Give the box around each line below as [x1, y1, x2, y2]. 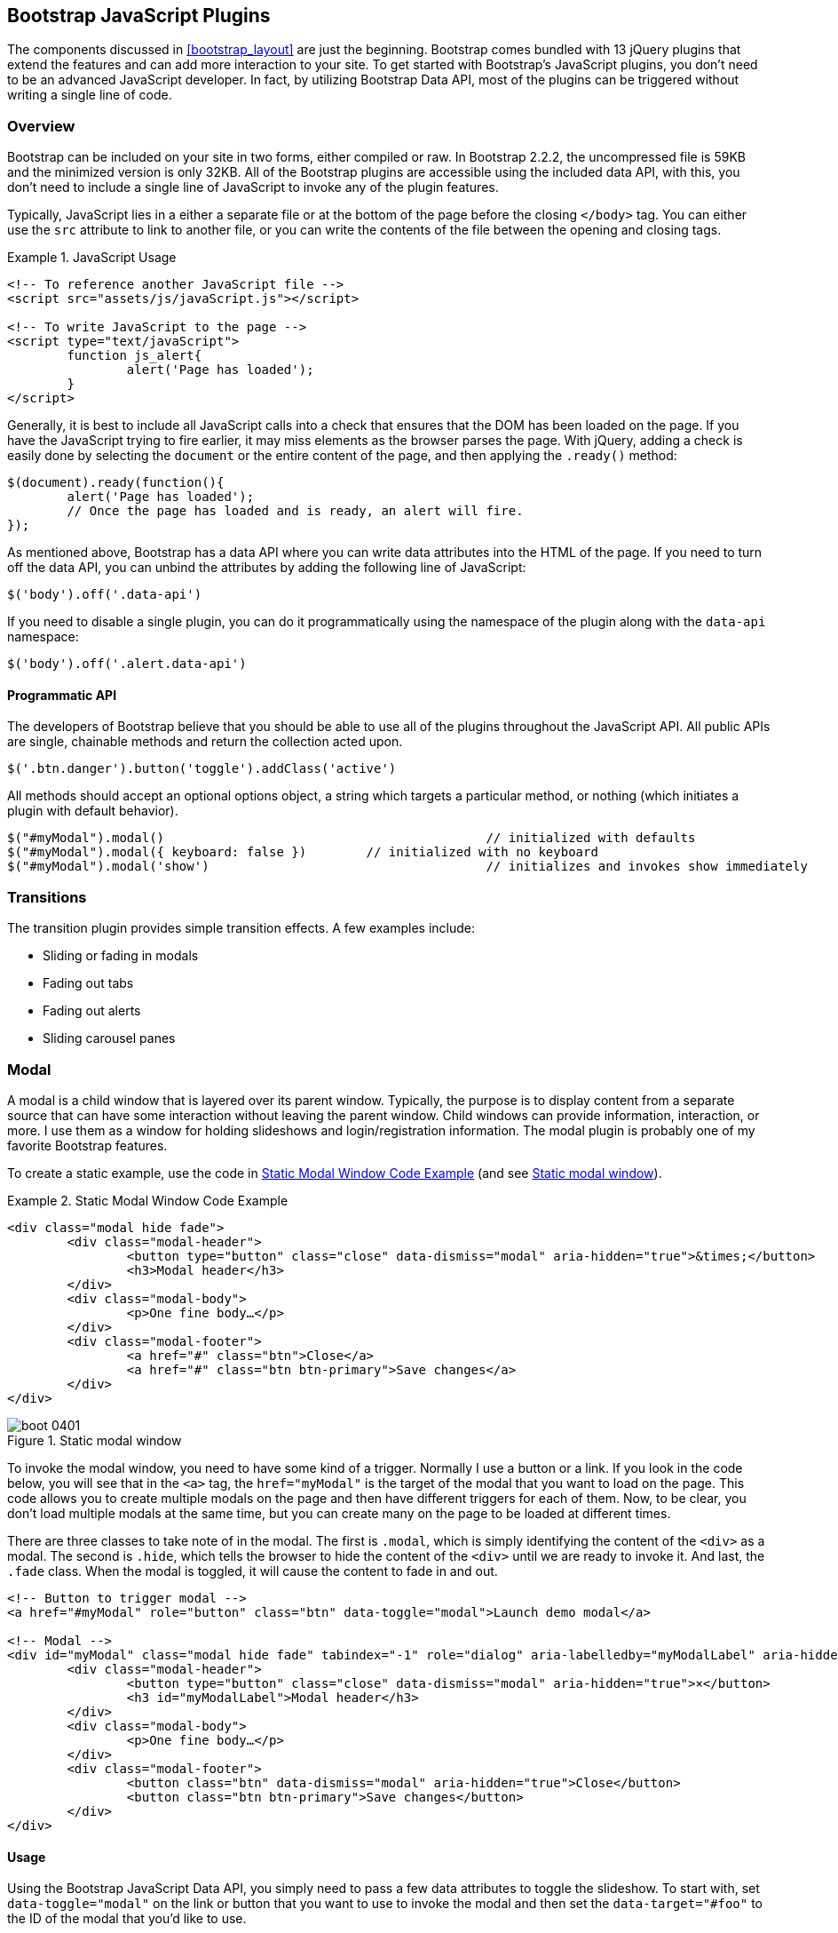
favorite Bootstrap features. [7, 1137, 168, 1153]
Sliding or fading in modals [43, 948, 199, 964]
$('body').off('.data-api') [7, 587, 202, 602]
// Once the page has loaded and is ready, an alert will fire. [67, 504, 524, 519]
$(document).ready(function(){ [7, 475, 225, 490]
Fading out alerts [43, 1003, 141, 1019]
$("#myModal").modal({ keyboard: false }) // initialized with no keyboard [7, 845, 598, 860]
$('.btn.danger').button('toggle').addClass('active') [7, 761, 397, 776]
